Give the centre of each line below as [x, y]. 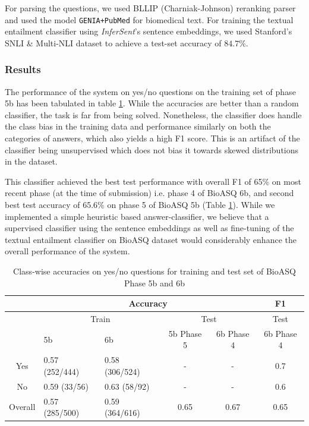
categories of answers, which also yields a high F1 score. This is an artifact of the [152, 138]
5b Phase [185, 333]
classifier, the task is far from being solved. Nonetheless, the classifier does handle [153, 114]
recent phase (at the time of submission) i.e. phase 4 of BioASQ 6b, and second [149, 193]
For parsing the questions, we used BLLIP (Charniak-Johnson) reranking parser [150, 8]
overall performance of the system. [67, 251]
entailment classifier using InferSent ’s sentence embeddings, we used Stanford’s [149, 31]
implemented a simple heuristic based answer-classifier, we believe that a [137, 216]
